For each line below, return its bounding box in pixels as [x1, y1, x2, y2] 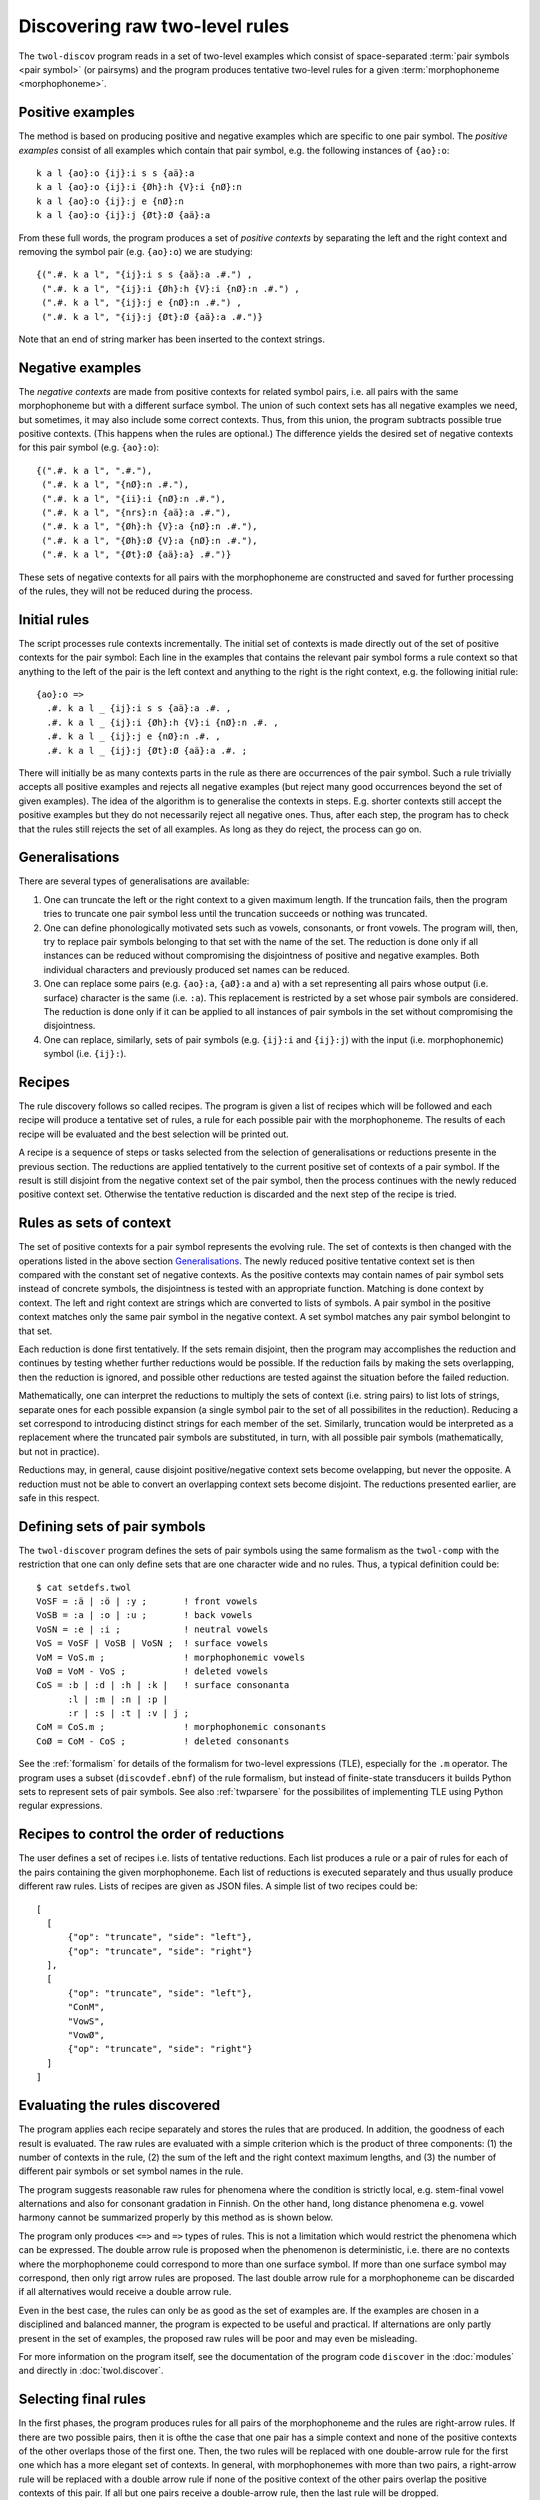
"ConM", [67, 2001, 105, 2013]
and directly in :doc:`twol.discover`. [18, 2365, 164, 2377]
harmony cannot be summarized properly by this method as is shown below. [18, 2211, 334, 2224]
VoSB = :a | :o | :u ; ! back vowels [36, 1610, 253, 1621]
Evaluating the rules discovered [18, 2097, 220, 2114]
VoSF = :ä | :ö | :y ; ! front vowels [36, 1595, 259, 1607]
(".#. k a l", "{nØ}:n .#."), [41, 479, 190, 490]
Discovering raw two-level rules [18, 15, 290, 37]
